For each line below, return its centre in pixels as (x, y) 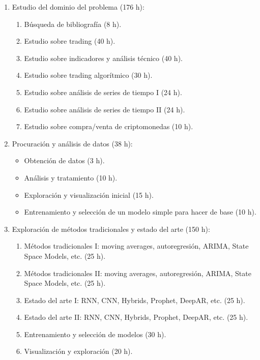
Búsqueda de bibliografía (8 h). (73, 24)
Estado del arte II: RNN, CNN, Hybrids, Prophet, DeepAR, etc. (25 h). (136, 317)
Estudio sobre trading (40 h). (70, 41)
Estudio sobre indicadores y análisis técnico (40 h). (103, 58)
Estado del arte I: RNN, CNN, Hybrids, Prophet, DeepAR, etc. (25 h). (135, 300)
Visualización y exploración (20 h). (78, 351)
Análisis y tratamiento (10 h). (71, 177)
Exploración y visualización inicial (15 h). (89, 194)
